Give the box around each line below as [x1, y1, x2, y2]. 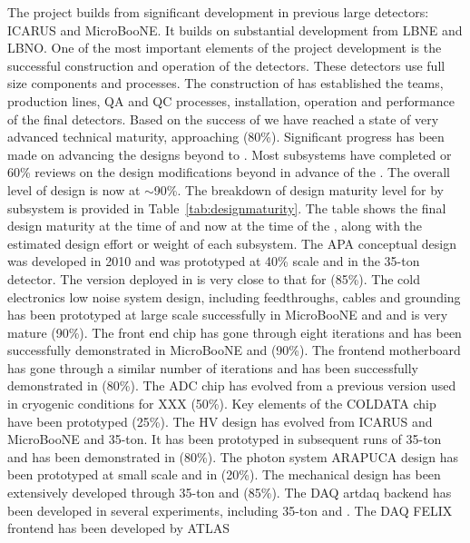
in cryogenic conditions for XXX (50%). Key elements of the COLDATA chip [7, 394, 436, 413]
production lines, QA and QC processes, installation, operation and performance [7, 91, 455, 110]
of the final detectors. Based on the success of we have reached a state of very [7, 109, 439, 128]
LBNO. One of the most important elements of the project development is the [7, 38, 442, 57]
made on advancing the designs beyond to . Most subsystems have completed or [7, 144, 452, 163]
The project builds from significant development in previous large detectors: [7, 3, 429, 21]
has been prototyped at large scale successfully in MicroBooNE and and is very [7, 305, 448, 324]
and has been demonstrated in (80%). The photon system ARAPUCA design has [7, 447, 459, 466]
